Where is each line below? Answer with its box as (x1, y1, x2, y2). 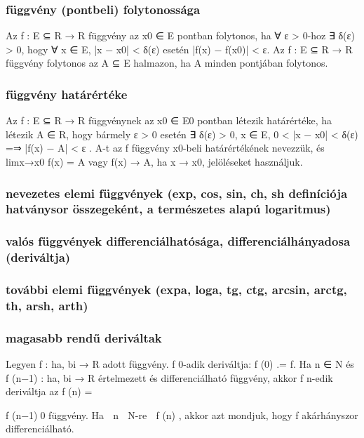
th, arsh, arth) (6, 296, 88, 314)
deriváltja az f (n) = (6, 384, 93, 399)
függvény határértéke (6, 85, 128, 102)
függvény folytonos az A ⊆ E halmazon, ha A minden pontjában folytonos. (6, 55, 328, 70)
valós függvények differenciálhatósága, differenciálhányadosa (6, 232, 351, 250)
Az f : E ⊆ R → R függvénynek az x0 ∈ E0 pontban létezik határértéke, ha (6, 113, 332, 128)
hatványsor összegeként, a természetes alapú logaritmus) (6, 200, 331, 218)
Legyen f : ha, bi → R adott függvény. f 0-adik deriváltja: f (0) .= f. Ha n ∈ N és (6, 357, 354, 371)
